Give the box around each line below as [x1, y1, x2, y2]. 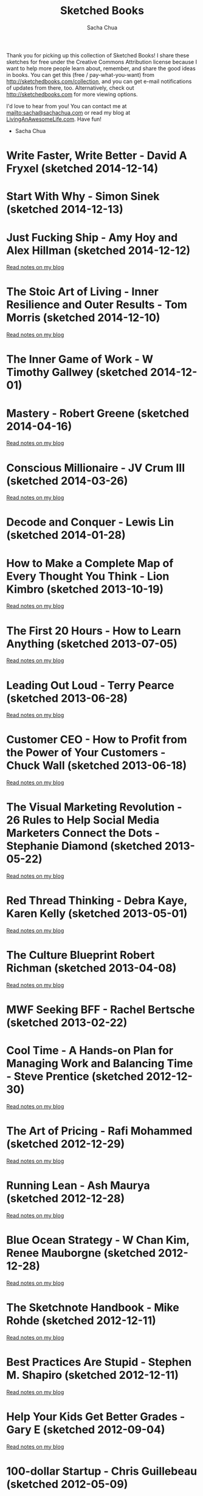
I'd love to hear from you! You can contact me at [6, 102, 127, 110]
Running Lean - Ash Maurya [6, 1179, 150, 1193]
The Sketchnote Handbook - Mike [6, 1301, 179, 1315]
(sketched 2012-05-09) [6, 1477, 128, 1491]
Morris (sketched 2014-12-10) [6, 311, 160, 325]
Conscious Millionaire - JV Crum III [6, 461, 185, 475]
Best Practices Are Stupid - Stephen [6, 1356, 192, 1369]
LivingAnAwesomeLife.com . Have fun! [6, 115, 102, 123]
